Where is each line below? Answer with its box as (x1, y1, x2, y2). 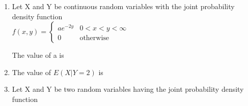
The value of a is (12, 50, 64, 60)
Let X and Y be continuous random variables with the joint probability (12, 1, 235, 11)
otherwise (79, 34, 109, 42)
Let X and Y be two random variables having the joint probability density (12, 84, 244, 94)
